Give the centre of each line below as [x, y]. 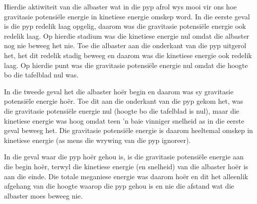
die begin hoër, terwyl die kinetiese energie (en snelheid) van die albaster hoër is [126, 166]
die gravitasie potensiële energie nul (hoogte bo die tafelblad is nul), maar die [122, 110]
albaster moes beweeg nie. [43, 195]
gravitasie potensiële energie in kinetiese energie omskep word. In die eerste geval [127, 16]
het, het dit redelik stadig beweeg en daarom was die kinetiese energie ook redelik [128, 55]
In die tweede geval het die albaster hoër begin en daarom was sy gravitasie [119, 91]
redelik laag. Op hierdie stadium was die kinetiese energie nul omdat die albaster [127, 35]
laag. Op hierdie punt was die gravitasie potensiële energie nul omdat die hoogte [126, 65]
